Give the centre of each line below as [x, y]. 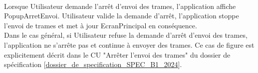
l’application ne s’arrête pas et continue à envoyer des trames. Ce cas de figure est [129, 44]
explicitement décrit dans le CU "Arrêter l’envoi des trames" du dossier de [117, 54]
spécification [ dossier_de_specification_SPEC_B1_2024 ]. [93, 64]
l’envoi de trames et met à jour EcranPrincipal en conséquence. [101, 25]
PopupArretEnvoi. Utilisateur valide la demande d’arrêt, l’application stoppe [122, 16]
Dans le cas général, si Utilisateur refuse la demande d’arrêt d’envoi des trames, [126, 35]
